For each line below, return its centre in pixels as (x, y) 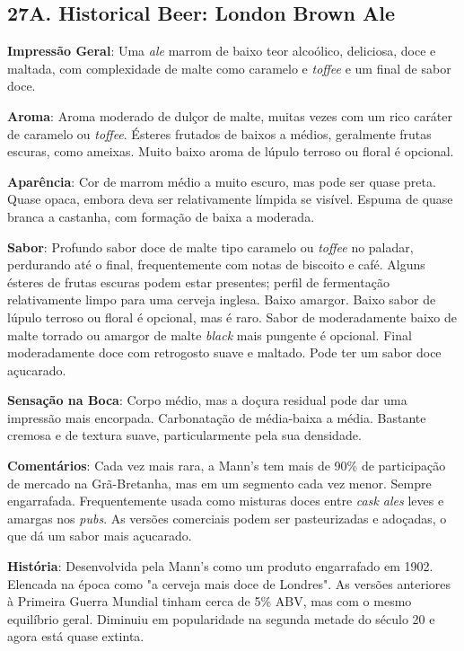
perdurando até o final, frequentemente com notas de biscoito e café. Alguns (216, 264)
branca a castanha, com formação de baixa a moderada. (161, 216)
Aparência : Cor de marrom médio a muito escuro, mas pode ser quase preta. (222, 181)
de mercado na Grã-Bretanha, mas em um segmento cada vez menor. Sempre (219, 483)
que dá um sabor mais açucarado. (100, 536)
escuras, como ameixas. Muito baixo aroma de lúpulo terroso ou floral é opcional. (231, 151)
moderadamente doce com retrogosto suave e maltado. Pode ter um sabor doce (224, 352)
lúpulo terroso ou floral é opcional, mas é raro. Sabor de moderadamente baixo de (232, 317)
